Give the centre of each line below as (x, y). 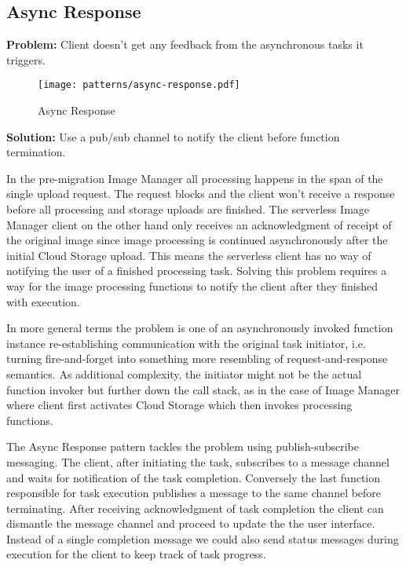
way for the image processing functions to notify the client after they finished (192, 285)
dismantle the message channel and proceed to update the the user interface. (191, 523)
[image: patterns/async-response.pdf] (139, 85)
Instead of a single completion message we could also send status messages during (203, 538)
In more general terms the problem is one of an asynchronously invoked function (200, 328)
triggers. (26, 59)
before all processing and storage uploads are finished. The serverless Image (188, 209)
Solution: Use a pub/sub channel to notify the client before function (173, 136)
